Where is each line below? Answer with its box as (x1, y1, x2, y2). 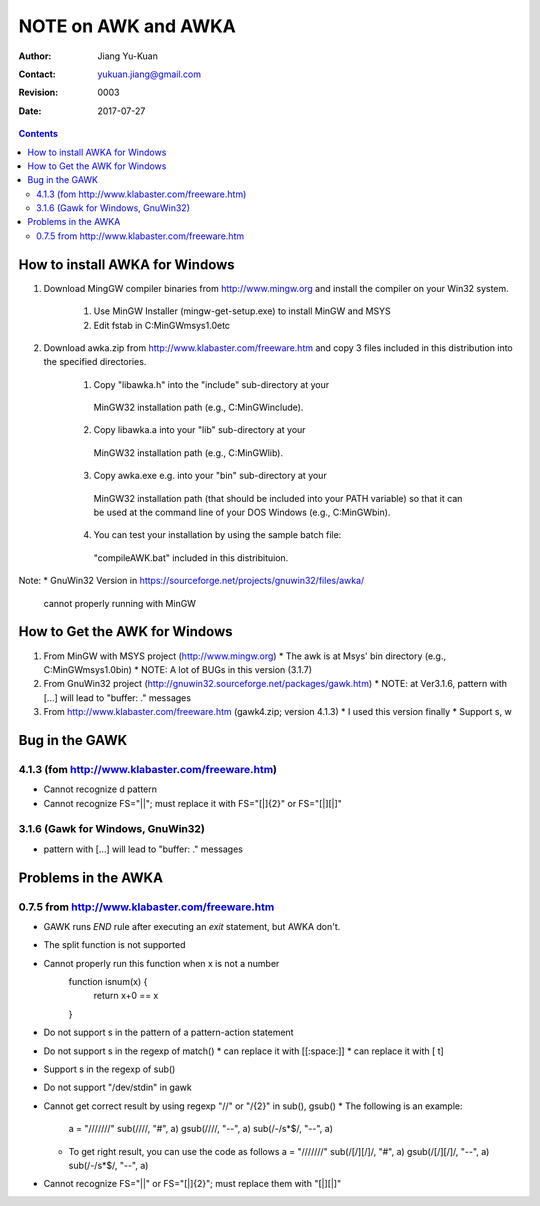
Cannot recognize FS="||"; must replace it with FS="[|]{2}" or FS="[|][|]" (43, 797, 342, 809)
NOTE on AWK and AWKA (18, 15, 237, 37)
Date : (18, 105, 42, 117)
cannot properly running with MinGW (43, 597, 197, 609)
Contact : (18, 68, 57, 80)
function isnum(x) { (68, 976, 148, 988)
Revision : (18, 86, 59, 99)
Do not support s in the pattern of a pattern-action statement (43, 1026, 294, 1039)
